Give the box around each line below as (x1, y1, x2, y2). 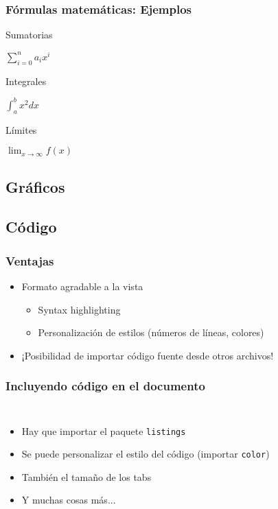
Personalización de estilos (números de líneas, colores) (38, 325, 264, 340)
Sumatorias (5, 27, 53, 42)
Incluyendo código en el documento (5, 377, 205, 394)
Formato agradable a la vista (21, 279, 143, 293)
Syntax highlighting (38, 302, 121, 316)
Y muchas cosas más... (21, 493, 116, 507)
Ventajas (5, 252, 54, 269)
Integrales (5, 73, 47, 88)
